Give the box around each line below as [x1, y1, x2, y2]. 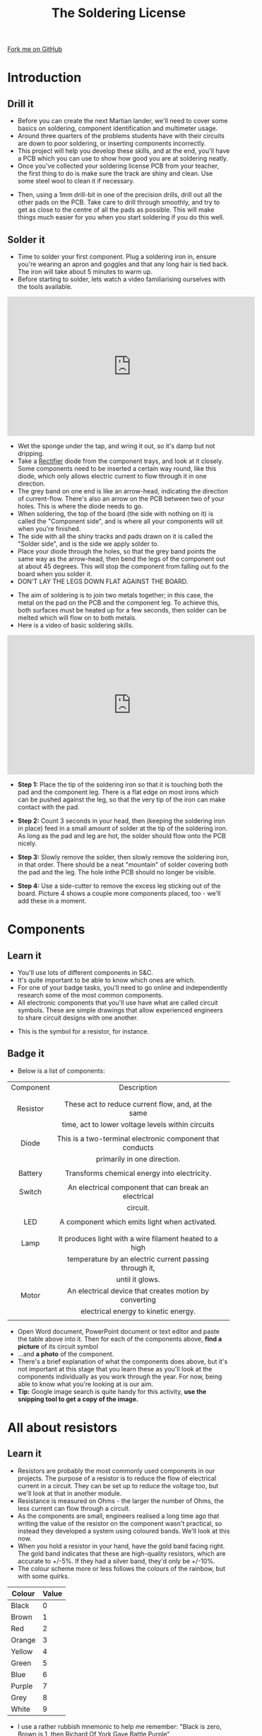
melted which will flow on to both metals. [17, 614, 137, 622]
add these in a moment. [17, 897, 87, 905]
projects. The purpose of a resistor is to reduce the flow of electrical [17, 1474, 217, 1483]
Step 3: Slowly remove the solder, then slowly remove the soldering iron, [17, 853, 230, 861]
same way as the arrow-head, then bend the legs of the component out [17, 554, 226, 563]
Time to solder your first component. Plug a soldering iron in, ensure [17, 253, 217, 261]
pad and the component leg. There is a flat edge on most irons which [17, 788, 219, 796]
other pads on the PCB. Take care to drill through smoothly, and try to [17, 198, 220, 207]
